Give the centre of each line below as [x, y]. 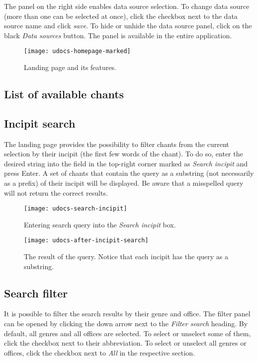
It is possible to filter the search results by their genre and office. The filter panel [127, 314]
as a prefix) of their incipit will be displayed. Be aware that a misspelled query [124, 182]
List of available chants [64, 94]
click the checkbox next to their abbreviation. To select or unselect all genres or [125, 343]
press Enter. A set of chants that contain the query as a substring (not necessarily [129, 173]
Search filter [36, 293]
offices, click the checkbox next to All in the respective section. [99, 352]
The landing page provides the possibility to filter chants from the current [117, 144]
